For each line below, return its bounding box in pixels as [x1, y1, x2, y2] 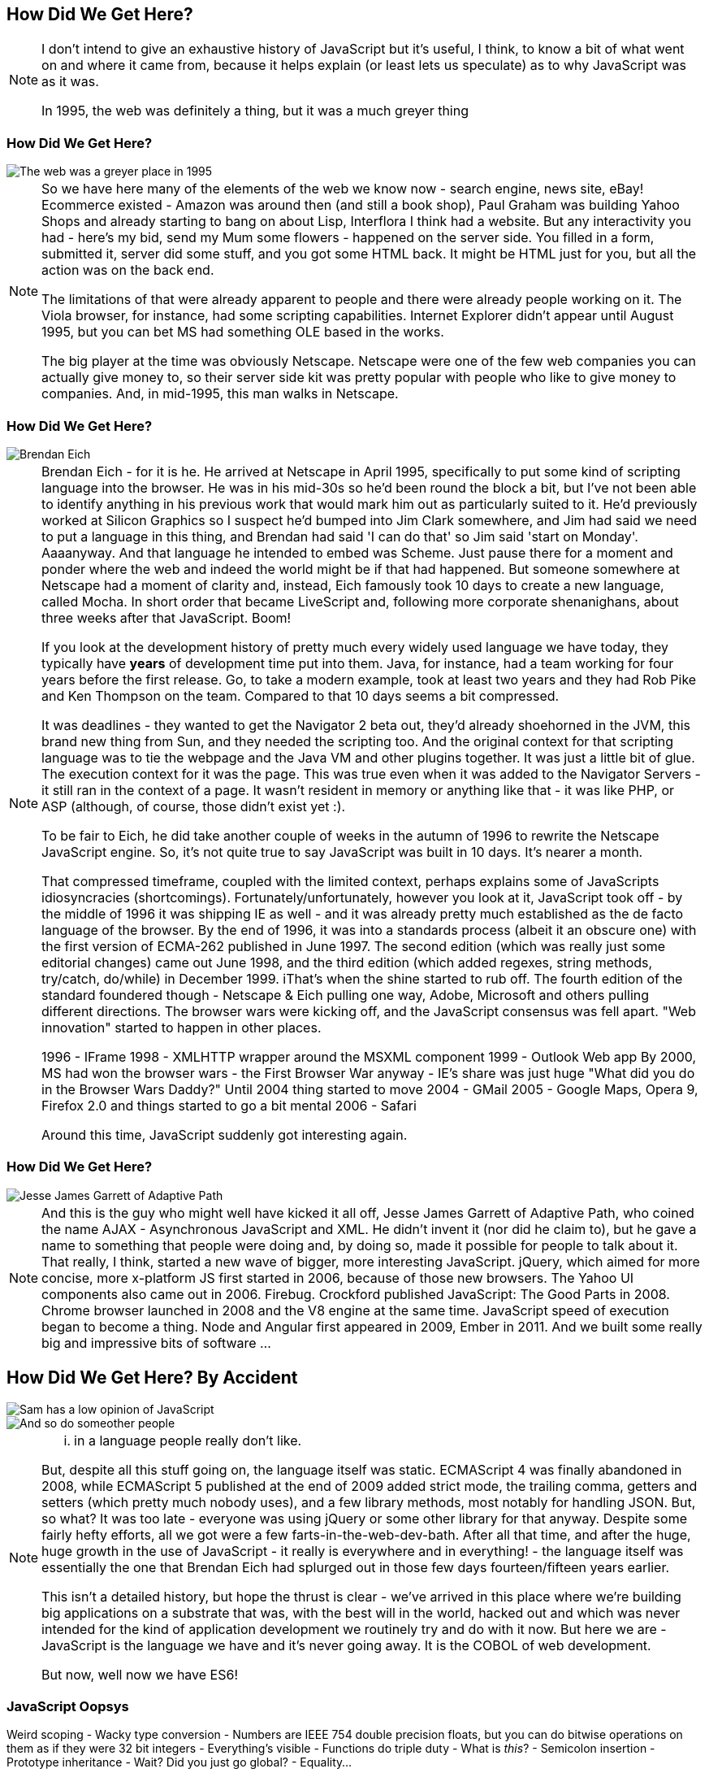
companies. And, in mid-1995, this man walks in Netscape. [41, 385, 399, 402]
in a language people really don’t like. [74, 1432, 302, 1449]
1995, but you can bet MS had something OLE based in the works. [41, 324, 444, 341]
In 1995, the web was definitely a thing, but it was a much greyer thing [41, 102, 469, 120]
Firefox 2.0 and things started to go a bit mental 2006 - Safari [41, 1097, 417, 1114]
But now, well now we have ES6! [41, 1666, 238, 1683]
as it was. [41, 73, 99, 90]
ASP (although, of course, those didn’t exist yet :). [41, 797, 346, 815]
